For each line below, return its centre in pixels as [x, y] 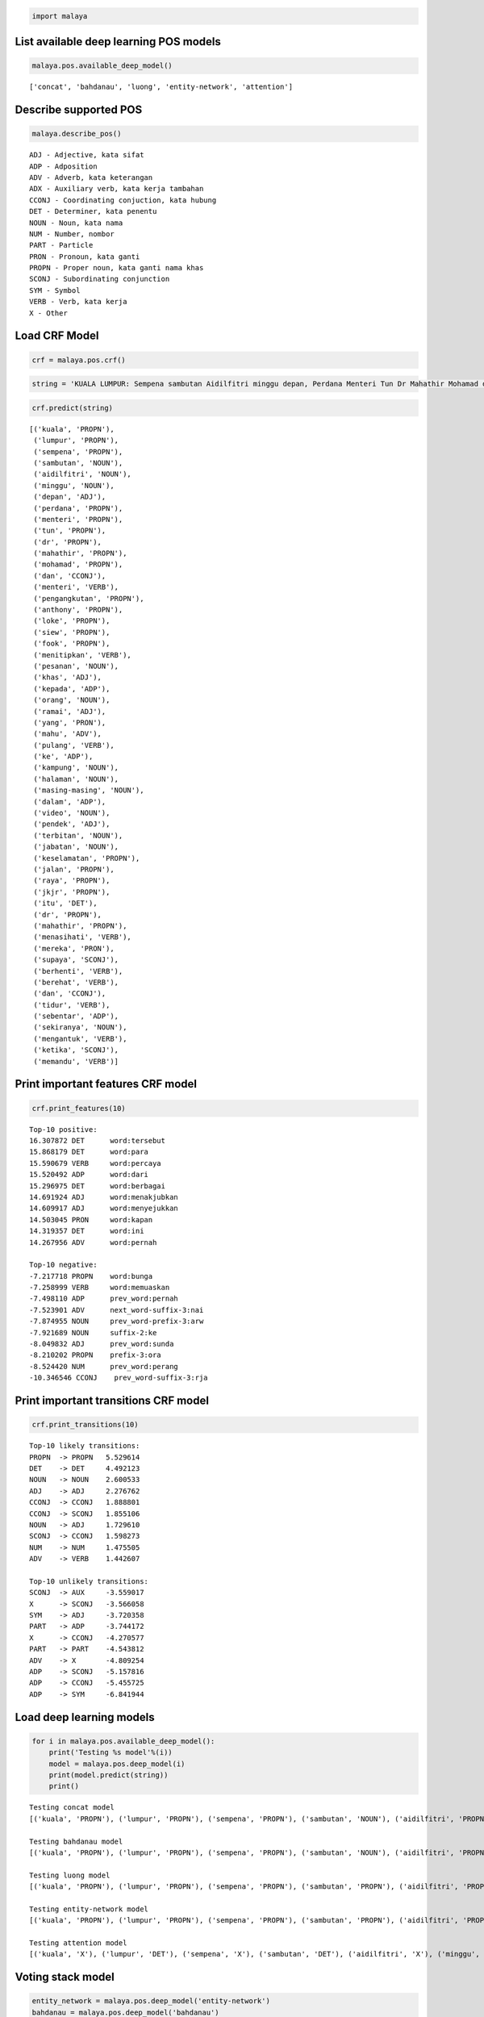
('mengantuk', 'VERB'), [80, 1038]
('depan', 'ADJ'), [70, 497]
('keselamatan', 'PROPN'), [87, 858]
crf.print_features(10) [79, 1108]
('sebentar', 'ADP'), [76, 1016]
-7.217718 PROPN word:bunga [91, 1276]
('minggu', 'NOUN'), [74, 485]
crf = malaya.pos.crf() [79, 360]
